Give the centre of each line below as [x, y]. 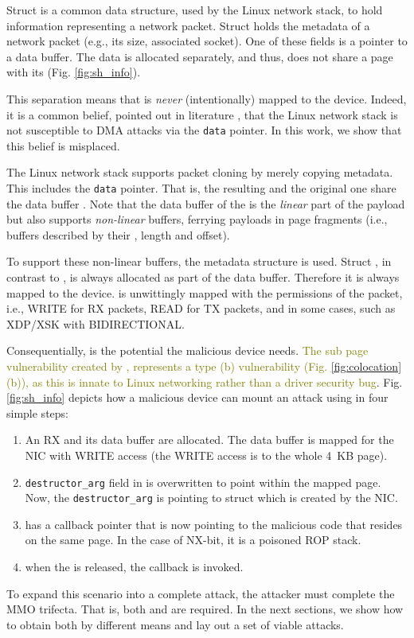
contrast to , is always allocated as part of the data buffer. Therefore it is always [203, 277]
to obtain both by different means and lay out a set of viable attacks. [175, 624]
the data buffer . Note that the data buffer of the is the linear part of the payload [206, 203]
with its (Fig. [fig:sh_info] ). [74, 72]
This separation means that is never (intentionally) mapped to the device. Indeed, [207, 98]
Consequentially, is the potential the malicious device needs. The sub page [187, 350]
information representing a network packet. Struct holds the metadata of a [188, 25]
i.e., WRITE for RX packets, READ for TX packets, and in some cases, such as [201, 308]
